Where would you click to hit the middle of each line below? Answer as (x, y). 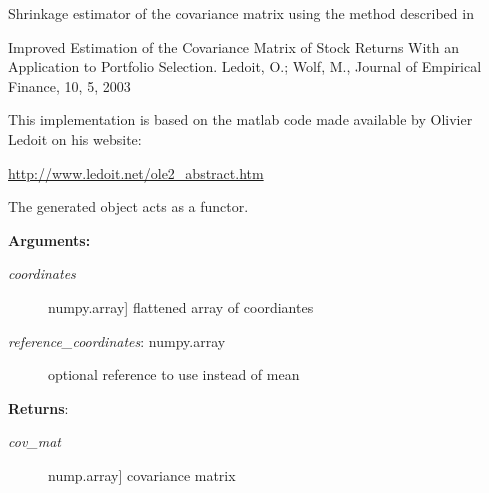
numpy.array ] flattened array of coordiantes (181, 306)
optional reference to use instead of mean (174, 374)
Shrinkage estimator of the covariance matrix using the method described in (241, 13)
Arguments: (49, 239)
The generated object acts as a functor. (128, 206)
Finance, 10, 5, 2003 (69, 85)
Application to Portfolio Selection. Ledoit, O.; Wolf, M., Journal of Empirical (245, 66)
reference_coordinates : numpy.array (117, 340)
